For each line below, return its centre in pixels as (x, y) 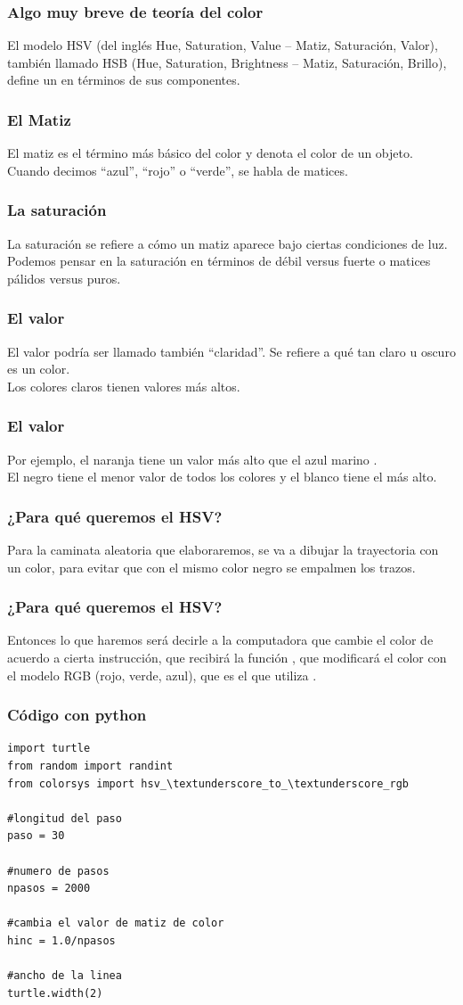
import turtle (49, 749)
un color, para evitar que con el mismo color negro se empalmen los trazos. (211, 567)
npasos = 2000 (49, 889)
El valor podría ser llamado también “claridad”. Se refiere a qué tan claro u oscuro (231, 351)
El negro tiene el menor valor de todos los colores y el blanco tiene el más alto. (222, 477)
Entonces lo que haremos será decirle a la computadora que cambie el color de (220, 640)
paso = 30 (36, 836)
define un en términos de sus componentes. (124, 80)
